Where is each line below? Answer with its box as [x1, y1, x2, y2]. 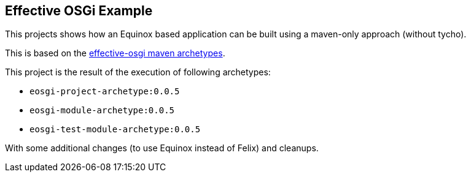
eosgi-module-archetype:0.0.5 [29, 105, 175, 116]
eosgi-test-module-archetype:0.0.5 [29, 124, 201, 135]
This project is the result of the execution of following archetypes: [5, 67, 271, 78]
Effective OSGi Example [5, 3, 153, 18]
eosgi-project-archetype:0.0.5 [29, 86, 180, 97]
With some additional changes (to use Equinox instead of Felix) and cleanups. [5, 143, 319, 154]
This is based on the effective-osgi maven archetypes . [5, 48, 225, 59]
